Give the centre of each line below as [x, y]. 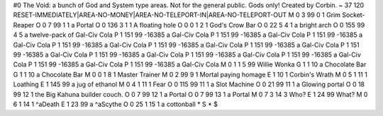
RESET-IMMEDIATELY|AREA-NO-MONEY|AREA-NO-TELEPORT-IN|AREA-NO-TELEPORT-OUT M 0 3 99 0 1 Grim [177, 15]
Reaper [24, 25]
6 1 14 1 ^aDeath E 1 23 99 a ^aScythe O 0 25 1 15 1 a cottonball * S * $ [115, 104]
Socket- [353, 15]
